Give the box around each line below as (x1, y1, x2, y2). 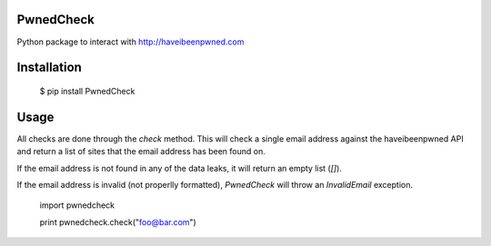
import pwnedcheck (39, 200, 115, 211)
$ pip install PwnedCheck (39, 85, 135, 96)
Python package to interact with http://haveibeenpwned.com (16, 36, 245, 47)
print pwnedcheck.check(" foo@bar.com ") (39, 216, 197, 227)
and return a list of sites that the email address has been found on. (16, 146, 266, 157)
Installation (16, 60, 82, 75)
